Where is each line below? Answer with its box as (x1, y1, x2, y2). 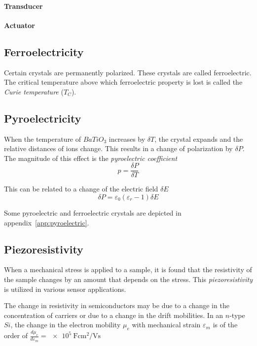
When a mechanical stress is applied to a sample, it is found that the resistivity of (4, 264, 252, 275)
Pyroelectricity (4, 110, 81, 126)
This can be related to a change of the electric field (4, 184, 158, 194)
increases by (109, 133, 146, 144)
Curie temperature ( (4, 86, 64, 96)
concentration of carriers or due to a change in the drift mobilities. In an (4, 310, 223, 320)
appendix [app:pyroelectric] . (4, 217, 89, 227)
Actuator (4, 20, 35, 30)
